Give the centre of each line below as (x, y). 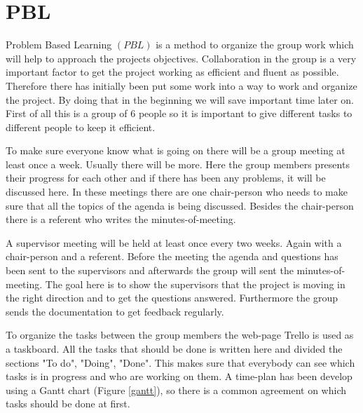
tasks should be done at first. (68, 404)
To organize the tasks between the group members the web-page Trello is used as (180, 335)
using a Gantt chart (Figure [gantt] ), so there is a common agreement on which (176, 390)
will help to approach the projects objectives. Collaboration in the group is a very (181, 58)
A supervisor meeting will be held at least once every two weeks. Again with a (174, 242)
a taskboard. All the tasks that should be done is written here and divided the (174, 348)
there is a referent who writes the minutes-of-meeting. (121, 219)
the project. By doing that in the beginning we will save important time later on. (180, 99)
